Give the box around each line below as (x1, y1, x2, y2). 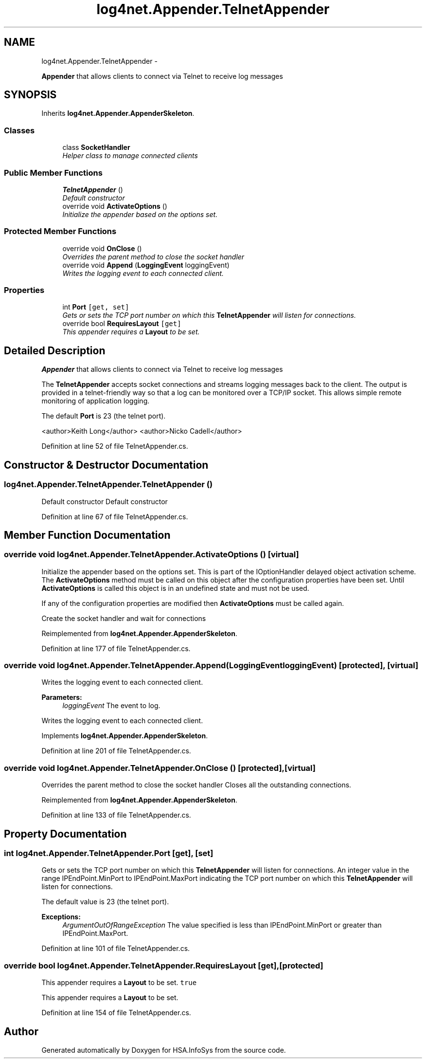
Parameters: (41, 693, 82, 702)
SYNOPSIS (4, 89, 57, 101)
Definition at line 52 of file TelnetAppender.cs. (41, 442, 188, 451)
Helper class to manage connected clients (62, 151, 198, 160)
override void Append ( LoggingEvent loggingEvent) (62, 260, 230, 269)
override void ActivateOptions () (62, 201, 167, 210)
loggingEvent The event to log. (62, 701, 160, 710)
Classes (4, 125, 35, 135)
